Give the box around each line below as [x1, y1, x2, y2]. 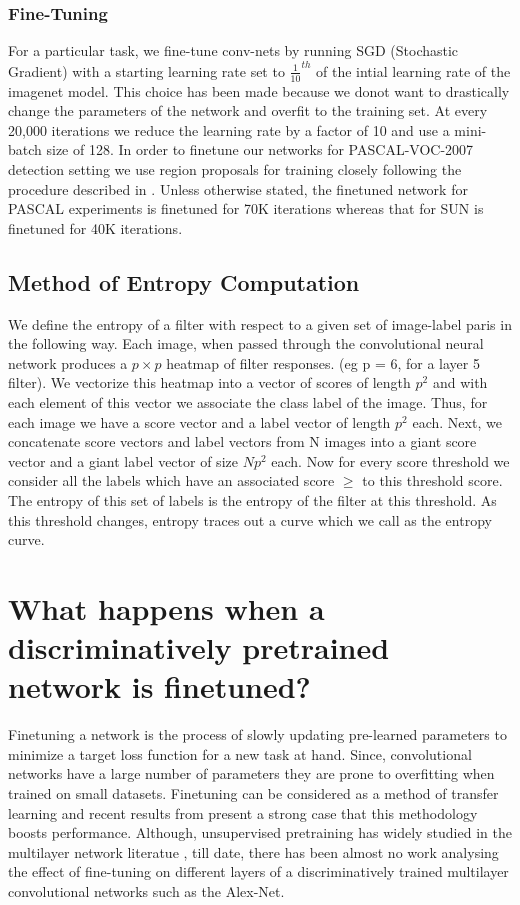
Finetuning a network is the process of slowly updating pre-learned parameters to [8, 724, 507, 745]
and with [432, 372, 488, 393]
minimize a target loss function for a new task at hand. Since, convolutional [8, 743, 472, 764]
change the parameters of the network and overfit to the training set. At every [8, 100, 488, 121]
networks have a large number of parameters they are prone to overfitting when [8, 763, 495, 784]
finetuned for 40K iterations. [8, 217, 183, 238]
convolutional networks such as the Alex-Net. [8, 880, 285, 901]
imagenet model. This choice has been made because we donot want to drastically [8, 80, 510, 101]
